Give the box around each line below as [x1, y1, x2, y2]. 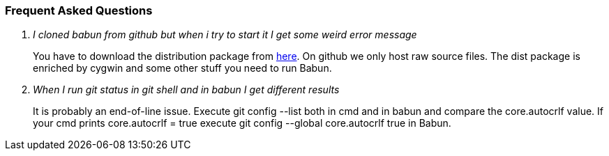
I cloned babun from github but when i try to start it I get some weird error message [33, 29, 417, 41]
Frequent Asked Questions [5, 3, 153, 17]
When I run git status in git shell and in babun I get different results [33, 84, 340, 96]
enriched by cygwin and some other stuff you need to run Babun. [33, 62, 332, 75]
